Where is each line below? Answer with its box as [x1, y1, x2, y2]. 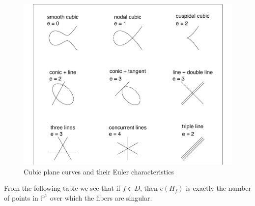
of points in [4, 192, 38, 203]
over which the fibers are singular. [50, 192, 152, 203]
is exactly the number [186, 183, 252, 193]
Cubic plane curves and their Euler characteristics [24, 166, 174, 176]
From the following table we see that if [4, 183, 120, 193]
